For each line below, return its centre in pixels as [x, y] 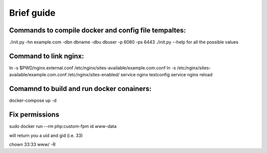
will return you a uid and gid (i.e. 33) [46, 135]
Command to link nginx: [46, 56]
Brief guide [32, 13]
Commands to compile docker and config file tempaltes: [98, 30]
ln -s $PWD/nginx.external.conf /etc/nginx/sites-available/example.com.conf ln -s [92, 68]
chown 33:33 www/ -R [32, 144]
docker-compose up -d [33, 100]
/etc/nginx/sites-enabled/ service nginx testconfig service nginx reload [140, 75]
